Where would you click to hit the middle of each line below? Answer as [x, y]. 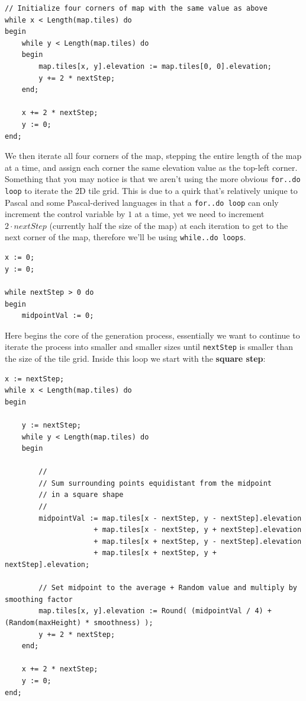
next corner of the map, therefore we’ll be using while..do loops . [125, 237]
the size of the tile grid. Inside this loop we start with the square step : [135, 358]
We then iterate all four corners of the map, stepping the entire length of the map [153, 156]
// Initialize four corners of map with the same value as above [136, 8]
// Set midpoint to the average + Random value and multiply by [168, 588]
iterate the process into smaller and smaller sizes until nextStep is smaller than [149, 347]
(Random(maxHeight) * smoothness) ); [79, 623]
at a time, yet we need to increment [199, 214]
